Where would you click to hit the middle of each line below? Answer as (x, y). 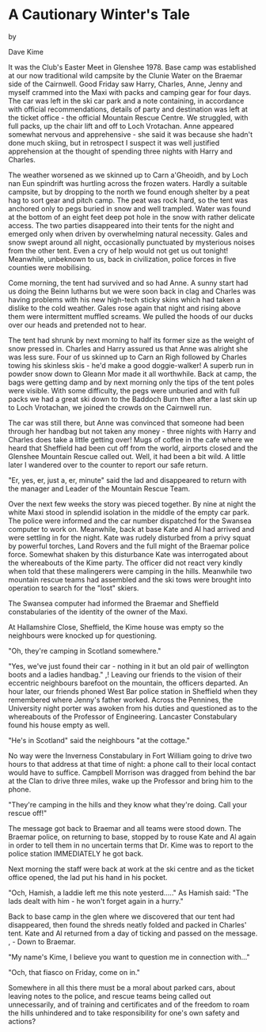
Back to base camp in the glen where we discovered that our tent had (122, 916)
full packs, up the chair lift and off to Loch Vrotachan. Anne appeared (121, 126)
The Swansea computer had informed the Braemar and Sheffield (114, 603)
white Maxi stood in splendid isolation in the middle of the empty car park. (129, 512)
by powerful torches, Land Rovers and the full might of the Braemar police (129, 546)
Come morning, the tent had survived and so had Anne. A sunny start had (128, 283)
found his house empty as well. (59, 725)
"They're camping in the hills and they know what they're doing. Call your (128, 804)
